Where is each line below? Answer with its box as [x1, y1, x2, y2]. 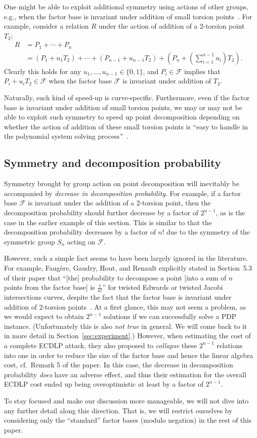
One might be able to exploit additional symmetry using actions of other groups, [4, 1, 249, 11]
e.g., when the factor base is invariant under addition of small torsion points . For [4, 11, 253, 21]
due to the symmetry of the [166, 227, 250, 237]
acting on [67, 236, 95, 246]
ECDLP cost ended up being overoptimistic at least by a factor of [4, 379, 204, 389]
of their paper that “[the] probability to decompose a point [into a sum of [4, 272, 226, 282]
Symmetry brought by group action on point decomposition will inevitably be [4, 178, 239, 189]
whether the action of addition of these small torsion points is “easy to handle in [4, 121, 248, 131]
